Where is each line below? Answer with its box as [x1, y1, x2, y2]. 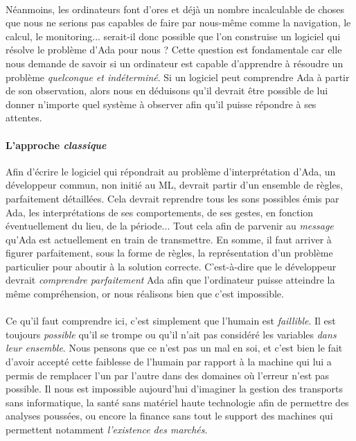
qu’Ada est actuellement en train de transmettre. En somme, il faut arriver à [6, 232, 332, 246]
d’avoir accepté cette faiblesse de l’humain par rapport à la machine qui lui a [6, 354, 332, 369]
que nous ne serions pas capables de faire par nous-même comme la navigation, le [6, 15, 351, 30]
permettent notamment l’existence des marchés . [6, 422, 208, 437]
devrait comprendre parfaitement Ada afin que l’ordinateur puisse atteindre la [6, 273, 335, 287]
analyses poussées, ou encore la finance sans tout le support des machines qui [6, 408, 333, 423]
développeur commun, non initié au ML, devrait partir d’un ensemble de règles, [6, 178, 344, 192]
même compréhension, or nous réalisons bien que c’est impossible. [6, 286, 284, 301]
